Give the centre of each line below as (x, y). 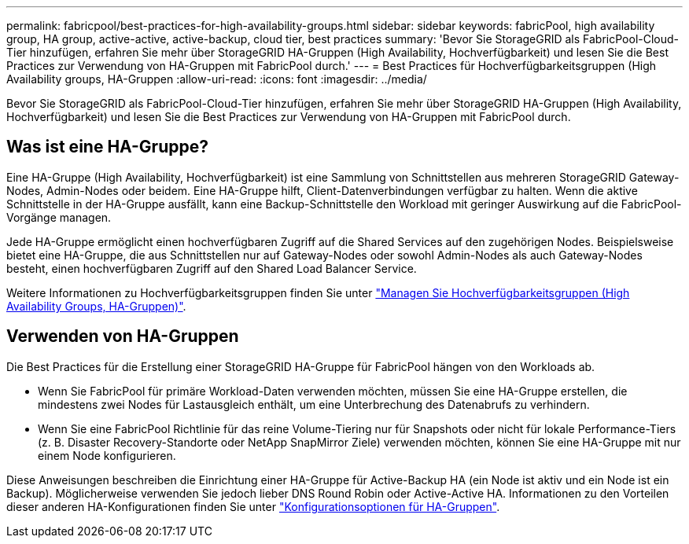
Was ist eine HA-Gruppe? (107, 147)
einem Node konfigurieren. (107, 455)
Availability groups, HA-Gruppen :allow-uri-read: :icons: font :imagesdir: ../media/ (217, 79)
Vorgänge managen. (59, 217)
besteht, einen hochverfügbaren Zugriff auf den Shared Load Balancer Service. (212, 268)
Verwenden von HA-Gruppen (123, 336)
